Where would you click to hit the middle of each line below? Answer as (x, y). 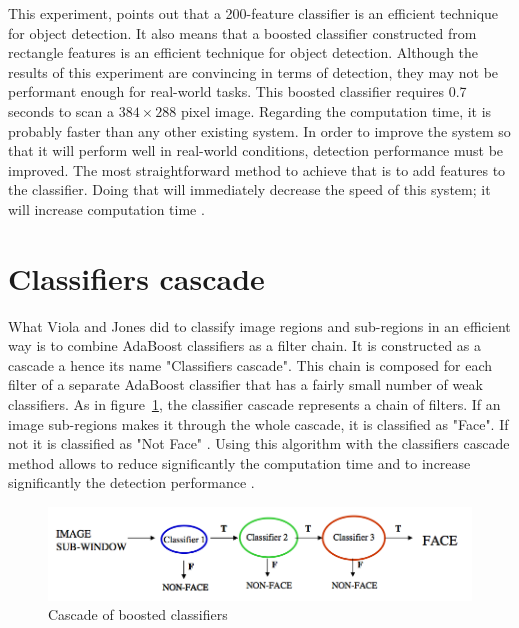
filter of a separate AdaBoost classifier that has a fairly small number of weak (245, 384)
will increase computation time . (106, 208)
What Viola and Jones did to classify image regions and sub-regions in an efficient (259, 325)
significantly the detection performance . (131, 482)
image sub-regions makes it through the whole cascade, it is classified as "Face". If (258, 423)
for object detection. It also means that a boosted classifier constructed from (242, 32)
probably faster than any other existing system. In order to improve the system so (259, 130)
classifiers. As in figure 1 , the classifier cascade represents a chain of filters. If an (254, 404)
